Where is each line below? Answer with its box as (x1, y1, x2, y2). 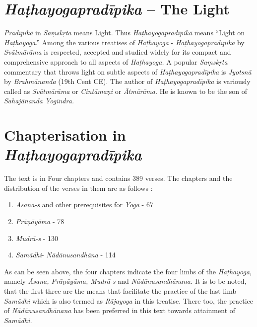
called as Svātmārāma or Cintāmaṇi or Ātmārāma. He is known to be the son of (4, 85, 248, 96)
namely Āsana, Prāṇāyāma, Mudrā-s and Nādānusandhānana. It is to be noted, (4, 276, 247, 286)
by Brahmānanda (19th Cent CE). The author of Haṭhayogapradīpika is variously (4, 76, 251, 86)
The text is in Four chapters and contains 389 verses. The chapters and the (4, 173, 233, 183)
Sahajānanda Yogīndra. (4, 95, 74, 106)
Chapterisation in (4, 125, 126, 145)
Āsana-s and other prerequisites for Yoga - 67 (15, 199, 153, 210)
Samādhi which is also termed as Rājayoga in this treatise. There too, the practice (4, 295, 253, 306)
